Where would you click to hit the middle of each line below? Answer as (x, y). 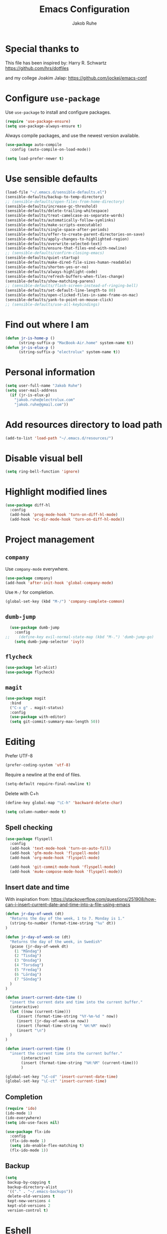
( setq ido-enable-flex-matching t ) (47, 1146)
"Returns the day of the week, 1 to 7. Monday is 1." (67, 919)
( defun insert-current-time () (38, 1049)
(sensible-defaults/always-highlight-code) (52, 272)
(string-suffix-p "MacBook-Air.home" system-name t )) (76, 343)
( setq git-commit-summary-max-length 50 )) (55, 722)
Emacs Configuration (85, 9)
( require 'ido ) (21, 1109)
